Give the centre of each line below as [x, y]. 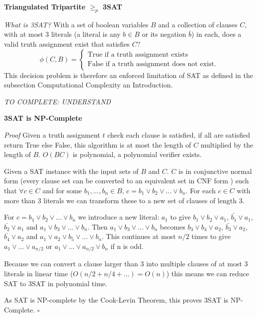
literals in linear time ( [39, 273]
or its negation [164, 34]
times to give [211, 236]
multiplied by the [227, 144]
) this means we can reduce [208, 273]
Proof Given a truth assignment [52, 134]
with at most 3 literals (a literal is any [62, 34]
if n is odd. [127, 246]
